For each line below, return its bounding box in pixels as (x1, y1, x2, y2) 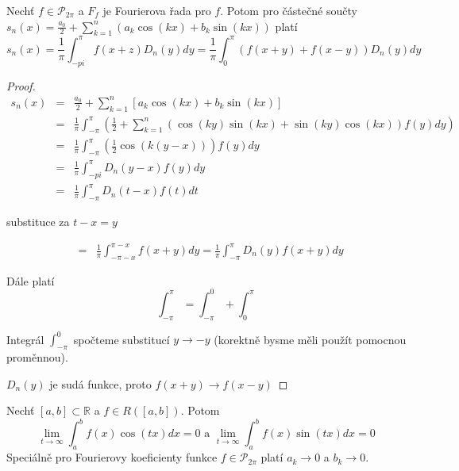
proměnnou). (6, 349, 68, 366)
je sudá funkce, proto (49, 375, 152, 392)
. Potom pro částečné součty (220, 2, 357, 18)
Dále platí (6, 272, 55, 289)
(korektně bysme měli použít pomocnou (214, 331, 407, 347)
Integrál (6, 331, 44, 347)
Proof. (6, 77, 36, 94)
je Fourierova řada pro (102, 2, 211, 18)
